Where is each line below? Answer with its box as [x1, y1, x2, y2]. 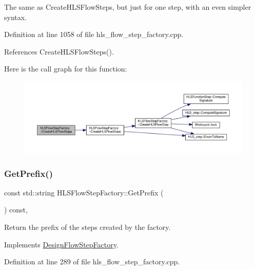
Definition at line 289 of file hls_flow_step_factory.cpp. [4, 256, 180, 267]
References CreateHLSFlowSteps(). [4, 46, 114, 57]
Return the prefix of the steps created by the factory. [4, 222, 171, 232]
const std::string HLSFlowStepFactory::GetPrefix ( [4, 187, 164, 197]
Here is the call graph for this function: [4, 63, 127, 74]
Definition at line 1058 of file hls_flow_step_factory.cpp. [4, 29, 184, 40]
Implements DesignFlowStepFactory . [4, 239, 119, 249]
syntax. [4, 11, 27, 22]
